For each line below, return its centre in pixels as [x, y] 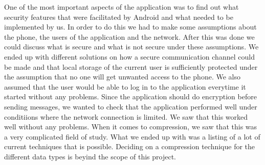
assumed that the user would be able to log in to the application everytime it [125, 86]
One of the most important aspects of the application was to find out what [122, 7]
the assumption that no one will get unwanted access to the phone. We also [122, 77]
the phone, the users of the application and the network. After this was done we [129, 36]
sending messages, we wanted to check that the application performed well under [131, 106]
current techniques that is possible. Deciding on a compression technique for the [130, 146]
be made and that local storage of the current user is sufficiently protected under [131, 66]
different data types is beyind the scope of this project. [90, 156]
